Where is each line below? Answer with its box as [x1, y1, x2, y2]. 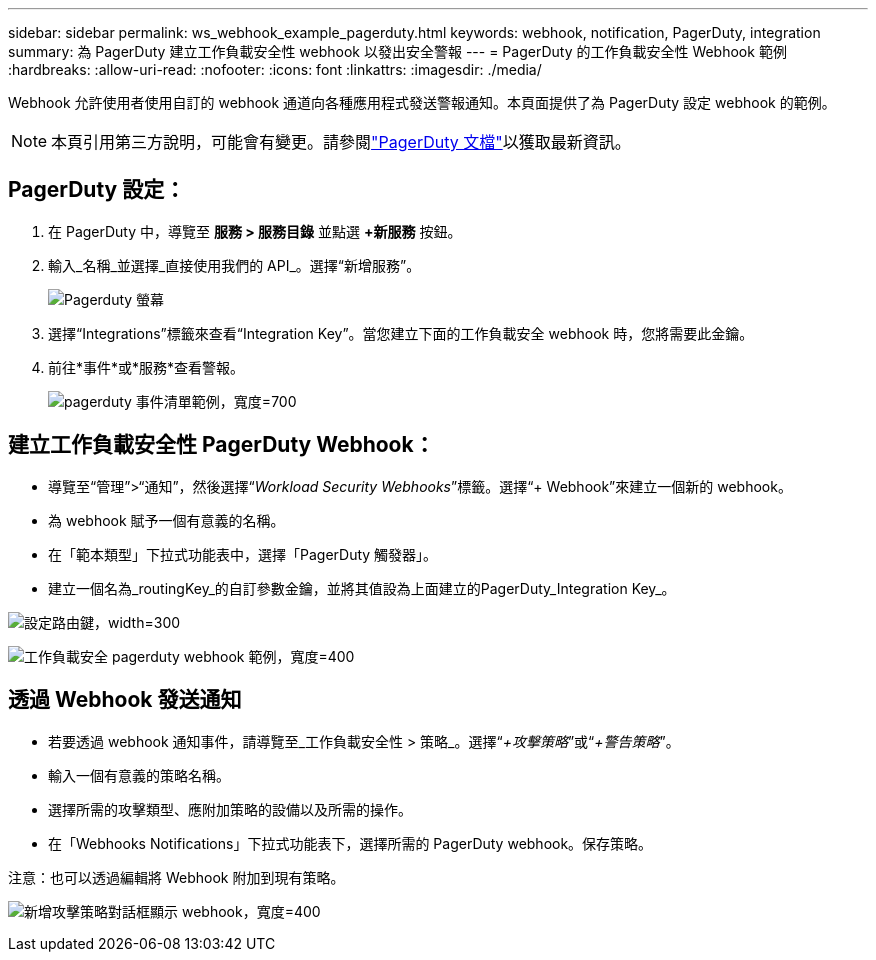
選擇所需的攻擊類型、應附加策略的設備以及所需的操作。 [48, 800, 412, 818]
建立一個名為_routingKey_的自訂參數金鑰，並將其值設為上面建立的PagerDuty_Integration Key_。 [48, 579, 676, 597]
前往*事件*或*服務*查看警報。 [48, 358, 245, 376]
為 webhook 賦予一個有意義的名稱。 [48, 511, 285, 529]
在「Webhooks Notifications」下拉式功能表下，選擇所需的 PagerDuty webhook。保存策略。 [48, 834, 653, 852]
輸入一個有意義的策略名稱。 [48, 766, 230, 784]
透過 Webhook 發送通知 [8, 687, 242, 713]
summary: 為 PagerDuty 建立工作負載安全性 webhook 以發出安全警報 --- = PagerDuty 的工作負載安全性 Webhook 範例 [8, 43, 787, 60]
